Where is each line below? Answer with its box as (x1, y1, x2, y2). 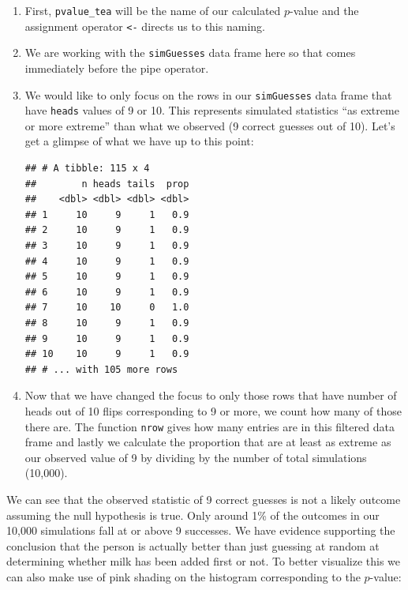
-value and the (290, 2, 359, 18)
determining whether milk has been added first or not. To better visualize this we (6, 553, 401, 569)
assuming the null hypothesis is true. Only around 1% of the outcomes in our (6, 506, 380, 523)
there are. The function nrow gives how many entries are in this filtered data (24, 418, 395, 434)
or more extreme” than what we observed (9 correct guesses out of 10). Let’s (24, 117, 395, 133)
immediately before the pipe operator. (24, 59, 209, 76)
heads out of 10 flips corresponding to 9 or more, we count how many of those (24, 402, 402, 419)
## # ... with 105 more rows (24, 363, 178, 375)
